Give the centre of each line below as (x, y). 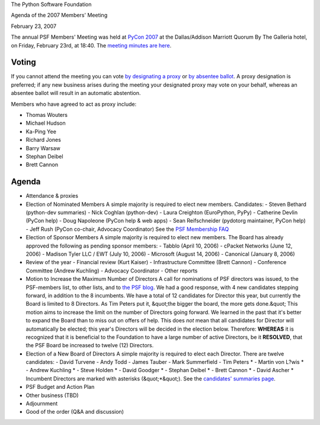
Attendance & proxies (52, 196)
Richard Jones (44, 140)
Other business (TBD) (52, 395)
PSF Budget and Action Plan (60, 387)
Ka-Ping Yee (41, 131)
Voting (23, 62)
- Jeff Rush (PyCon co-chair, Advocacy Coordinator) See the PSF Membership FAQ (127, 229)
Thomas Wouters (47, 115)
